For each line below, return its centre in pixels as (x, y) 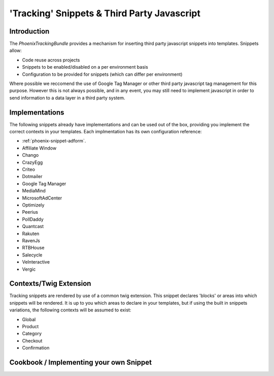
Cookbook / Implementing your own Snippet (81, 362)
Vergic (29, 269)
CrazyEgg (32, 162)
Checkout (32, 340)
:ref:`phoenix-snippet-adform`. (54, 141)
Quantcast (33, 226)
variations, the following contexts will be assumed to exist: (70, 310)
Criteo (29, 169)
